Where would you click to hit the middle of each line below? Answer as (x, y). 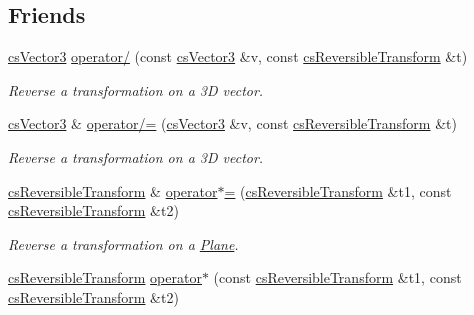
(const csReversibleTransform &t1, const (337, 277)
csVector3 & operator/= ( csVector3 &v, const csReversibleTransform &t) (232, 123)
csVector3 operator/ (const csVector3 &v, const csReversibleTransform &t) (238, 56)
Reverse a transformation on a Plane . (123, 243)
